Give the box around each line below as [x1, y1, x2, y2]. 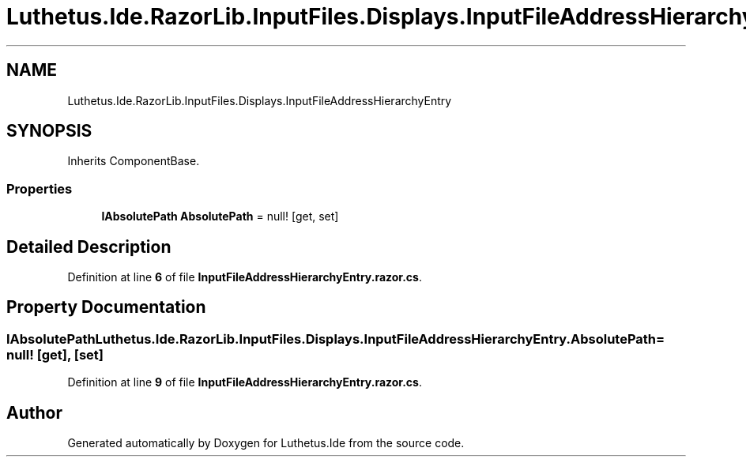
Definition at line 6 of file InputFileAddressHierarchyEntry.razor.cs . [67, 270, 422, 284]
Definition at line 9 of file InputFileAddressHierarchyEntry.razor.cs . [67, 375, 422, 390]
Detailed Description [6, 236, 171, 257]
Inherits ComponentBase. [67, 154, 200, 168]
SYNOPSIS [6, 121, 92, 141]
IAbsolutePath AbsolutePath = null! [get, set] [101, 209, 339, 224]
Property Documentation [6, 297, 206, 318]
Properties [6, 180, 73, 197]
